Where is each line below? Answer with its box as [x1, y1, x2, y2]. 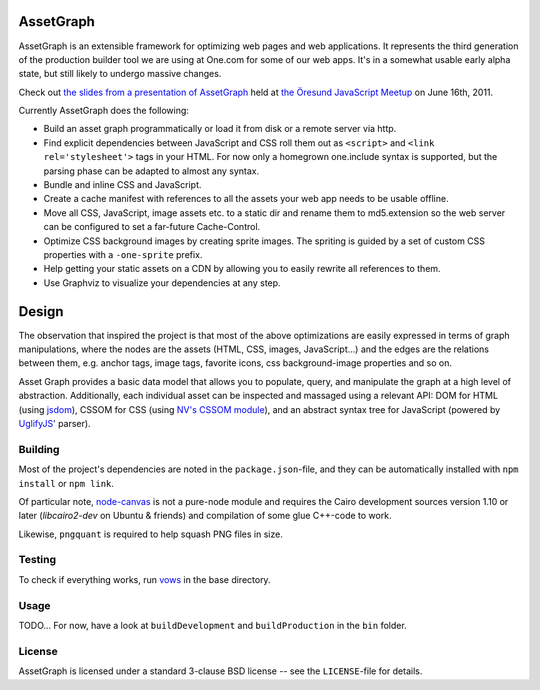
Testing [18, 553, 57, 567]
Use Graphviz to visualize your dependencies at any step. [43, 276, 281, 289]
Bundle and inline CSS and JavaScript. [43, 179, 202, 191]
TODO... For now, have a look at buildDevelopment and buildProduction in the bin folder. [18, 620, 407, 631]
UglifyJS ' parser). [18, 418, 91, 430]
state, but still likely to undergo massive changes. [18, 68, 222, 80]
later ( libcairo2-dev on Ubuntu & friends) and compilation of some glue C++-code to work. [18, 510, 392, 522]
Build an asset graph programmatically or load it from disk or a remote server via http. [43, 123, 397, 135]
